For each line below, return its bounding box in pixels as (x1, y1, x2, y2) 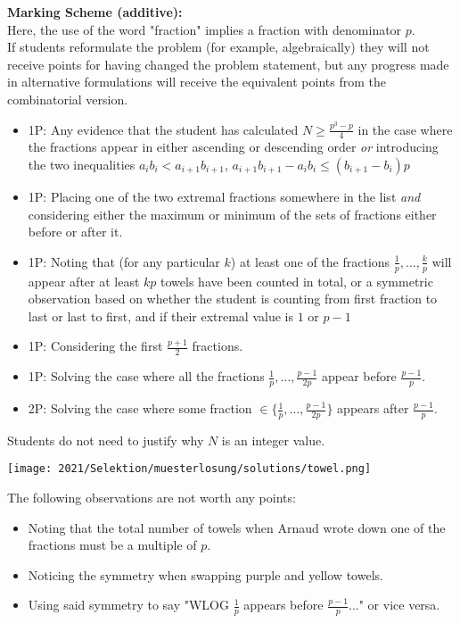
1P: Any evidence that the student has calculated (28, 120, 299, 138)
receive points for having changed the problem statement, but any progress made (7, 54, 449, 73)
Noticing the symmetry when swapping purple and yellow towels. (28, 565, 383, 584)
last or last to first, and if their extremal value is (28, 306, 293, 325)
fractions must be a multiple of (28, 536, 197, 554)
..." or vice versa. (349, 595, 440, 614)
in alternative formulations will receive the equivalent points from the (7, 72, 386, 91)
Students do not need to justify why (7, 430, 204, 449)
